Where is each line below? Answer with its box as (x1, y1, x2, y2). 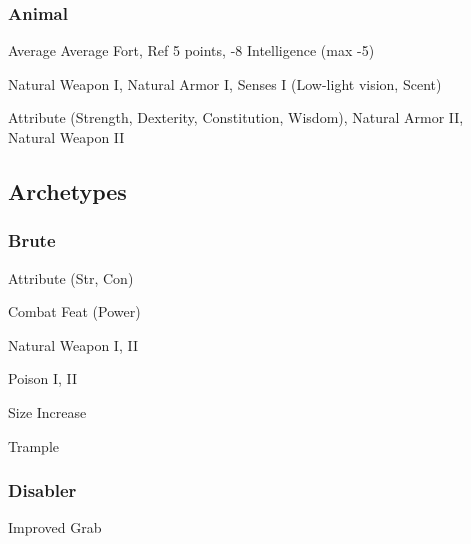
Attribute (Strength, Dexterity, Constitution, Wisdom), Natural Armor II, (8, 107, 464, 128)
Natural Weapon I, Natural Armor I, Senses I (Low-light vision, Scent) (8, 73, 442, 94)
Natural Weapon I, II (8, 334, 138, 355)
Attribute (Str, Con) (8, 267, 134, 288)
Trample (8, 435, 59, 456)
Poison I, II (8, 368, 78, 389)
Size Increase (8, 401, 87, 422)
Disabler (8, 478, 77, 503)
